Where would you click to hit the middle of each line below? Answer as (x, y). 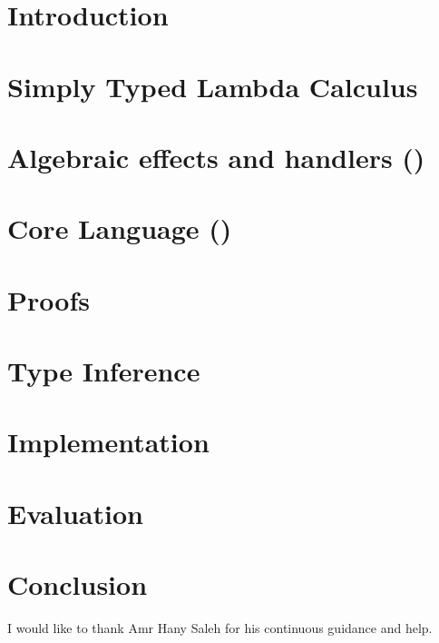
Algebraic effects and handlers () (216, 157)
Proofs (49, 299)
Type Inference (104, 371)
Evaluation (75, 513)
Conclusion (78, 584)
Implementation (108, 442)
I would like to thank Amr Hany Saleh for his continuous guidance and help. (220, 628)
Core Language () (120, 228)
